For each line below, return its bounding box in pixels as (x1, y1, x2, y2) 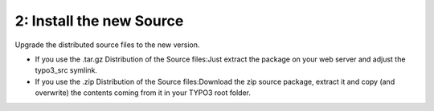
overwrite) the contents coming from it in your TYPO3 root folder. (35, 88, 252, 97)
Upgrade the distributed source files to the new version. (14, 40, 200, 50)
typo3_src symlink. (35, 65, 98, 75)
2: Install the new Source (14, 12, 184, 30)
